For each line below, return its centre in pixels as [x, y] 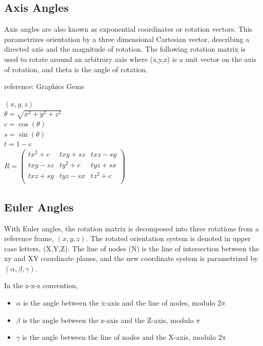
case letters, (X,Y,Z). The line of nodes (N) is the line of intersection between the [131, 248]
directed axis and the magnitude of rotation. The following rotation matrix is [125, 49]
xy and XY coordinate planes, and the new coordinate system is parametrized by [131, 258]
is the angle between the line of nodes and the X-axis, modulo [119, 337]
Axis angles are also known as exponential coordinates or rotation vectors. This [128, 29]
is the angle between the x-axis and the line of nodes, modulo [119, 303]
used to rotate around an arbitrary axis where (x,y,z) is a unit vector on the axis [130, 59]
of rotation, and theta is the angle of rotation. [76, 69]
